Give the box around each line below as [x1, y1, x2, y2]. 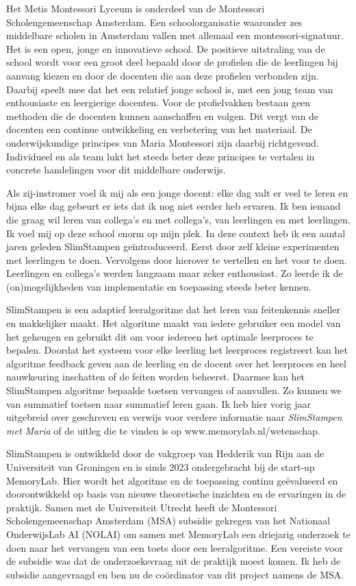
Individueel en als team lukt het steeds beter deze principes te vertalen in [6, 149, 315, 163]
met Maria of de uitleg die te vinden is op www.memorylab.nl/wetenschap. [6, 423, 320, 437]
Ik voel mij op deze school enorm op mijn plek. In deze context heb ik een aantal [6, 225, 346, 240]
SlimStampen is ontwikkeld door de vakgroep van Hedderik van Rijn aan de [6, 446, 325, 461]
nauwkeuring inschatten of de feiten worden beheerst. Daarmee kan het [6, 369, 305, 384]
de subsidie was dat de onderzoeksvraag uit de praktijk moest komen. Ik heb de [6, 554, 341, 568]
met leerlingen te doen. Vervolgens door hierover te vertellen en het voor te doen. [6, 252, 347, 267]
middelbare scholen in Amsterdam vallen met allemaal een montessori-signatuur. [6, 28, 344, 42]
